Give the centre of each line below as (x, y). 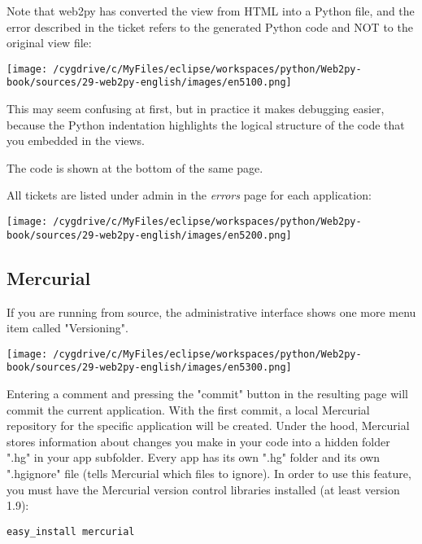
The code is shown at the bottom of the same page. (135, 167)
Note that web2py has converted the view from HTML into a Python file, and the (211, 11)
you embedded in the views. (76, 140)
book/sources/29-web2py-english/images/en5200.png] (149, 235)
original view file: (49, 43)
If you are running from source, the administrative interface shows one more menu (211, 311)
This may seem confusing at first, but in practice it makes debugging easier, (196, 109)
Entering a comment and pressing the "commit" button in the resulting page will (208, 394)
